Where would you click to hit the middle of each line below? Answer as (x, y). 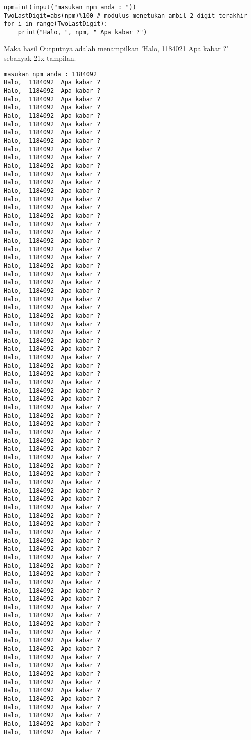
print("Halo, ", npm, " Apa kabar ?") (83, 32)
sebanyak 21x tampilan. (40, 58)
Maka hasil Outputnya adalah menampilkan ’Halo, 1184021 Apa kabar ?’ (116, 48)
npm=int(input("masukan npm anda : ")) (70, 7)
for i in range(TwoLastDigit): (56, 24)
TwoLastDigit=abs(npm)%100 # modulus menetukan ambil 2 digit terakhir (125, 15)
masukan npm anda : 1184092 (51, 74)
